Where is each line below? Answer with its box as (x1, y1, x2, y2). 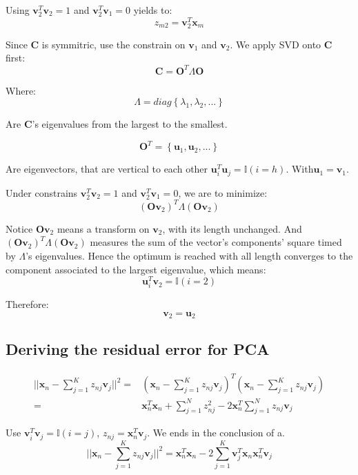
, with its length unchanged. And (162, 221, 302, 235)
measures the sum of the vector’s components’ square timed (90, 235, 342, 249)
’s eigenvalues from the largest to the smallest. (32, 117, 228, 131)
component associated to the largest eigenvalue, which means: (6, 262, 266, 276)
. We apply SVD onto (230, 37, 321, 51)
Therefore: (6, 297, 49, 311)
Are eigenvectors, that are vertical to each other (6, 162, 208, 176)
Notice (6, 221, 33, 235)
